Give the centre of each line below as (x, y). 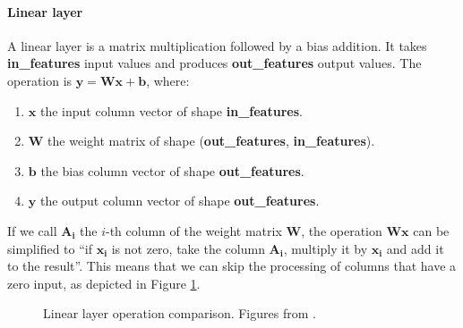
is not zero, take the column (188, 248)
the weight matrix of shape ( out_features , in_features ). (211, 141)
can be (431, 230)
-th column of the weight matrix (193, 230)
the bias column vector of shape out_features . (172, 170)
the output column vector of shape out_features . (180, 201)
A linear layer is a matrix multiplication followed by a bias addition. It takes (217, 45)
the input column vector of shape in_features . (171, 110)
